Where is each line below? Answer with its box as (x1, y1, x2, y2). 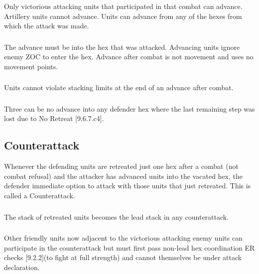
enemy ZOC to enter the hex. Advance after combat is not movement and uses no (4, 51, 254, 62)
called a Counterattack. (4, 190, 75, 201)
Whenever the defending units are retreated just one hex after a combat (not (4, 161, 239, 171)
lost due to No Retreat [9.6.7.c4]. (4, 113, 104, 124)
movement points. (4, 61, 58, 71)
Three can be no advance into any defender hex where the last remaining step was (4, 103, 255, 114)
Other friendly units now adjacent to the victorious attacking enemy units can (4, 233, 243, 243)
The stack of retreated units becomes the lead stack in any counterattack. (4, 211, 229, 222)
